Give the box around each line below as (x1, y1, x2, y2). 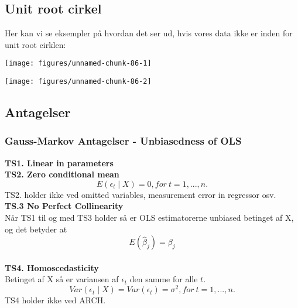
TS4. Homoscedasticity (5, 261, 99, 273)
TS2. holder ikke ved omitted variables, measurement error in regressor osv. (5, 188, 276, 200)
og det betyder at (5, 223, 67, 235)
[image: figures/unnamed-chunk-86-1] (5, 59, 152, 68)
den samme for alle (129, 273, 198, 285)
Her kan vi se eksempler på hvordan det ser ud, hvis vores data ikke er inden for (5, 27, 293, 39)
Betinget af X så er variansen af (5, 273, 119, 285)
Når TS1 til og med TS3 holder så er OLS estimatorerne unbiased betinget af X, (5, 211, 294, 224)
